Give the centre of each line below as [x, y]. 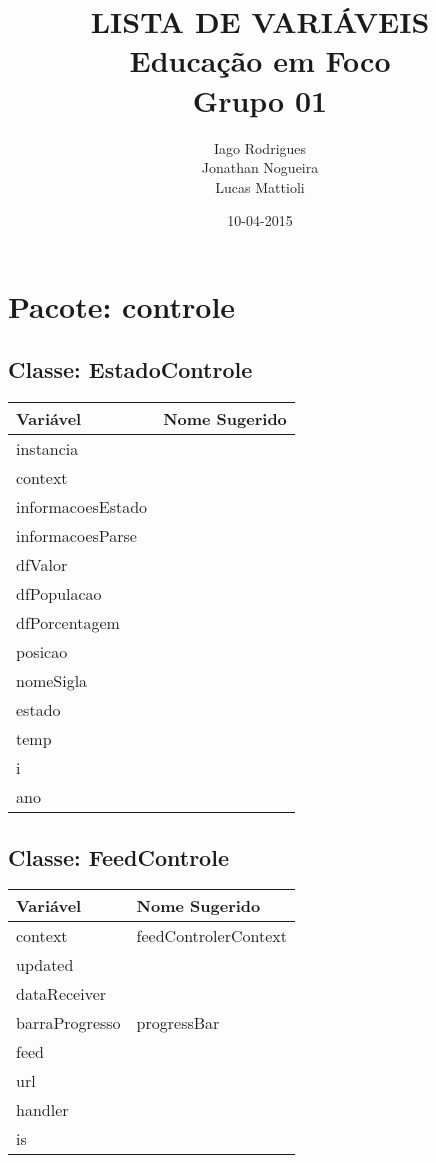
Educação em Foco [260, 60]
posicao [42, 652]
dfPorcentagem [68, 623]
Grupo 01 [260, 99]
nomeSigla [52, 681]
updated [45, 965]
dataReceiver [61, 994]
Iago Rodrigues [260, 147]
